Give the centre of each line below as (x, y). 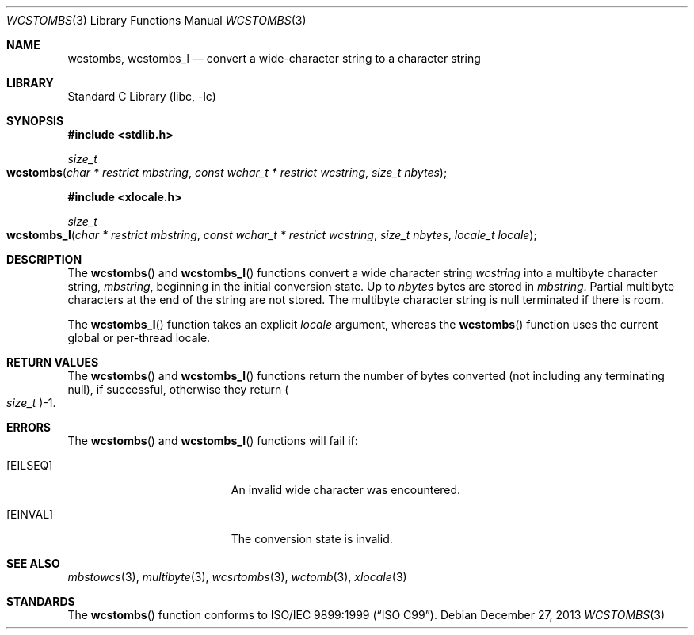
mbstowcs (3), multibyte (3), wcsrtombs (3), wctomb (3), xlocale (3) (237, 577)
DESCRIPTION (44, 259)
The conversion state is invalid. (312, 539)
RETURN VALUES (53, 362)
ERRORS (29, 427)
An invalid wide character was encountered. (346, 490)
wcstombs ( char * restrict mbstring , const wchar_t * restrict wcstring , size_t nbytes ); (227, 172)
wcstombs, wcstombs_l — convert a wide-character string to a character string (274, 58)
